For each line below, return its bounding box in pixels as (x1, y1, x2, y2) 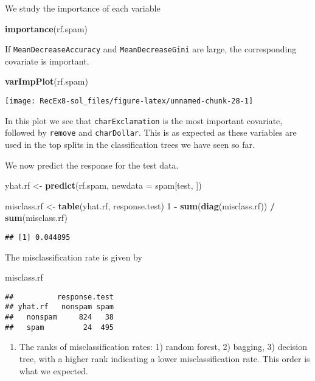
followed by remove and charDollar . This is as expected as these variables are (5, 126, 297, 139)
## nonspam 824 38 (5, 313, 114, 322)
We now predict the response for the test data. (5, 158, 179, 171)
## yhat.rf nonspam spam (5, 302, 114, 312)
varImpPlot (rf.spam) (5, 75, 88, 88)
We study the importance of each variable (5, 2, 161, 14)
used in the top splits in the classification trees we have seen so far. (5, 138, 255, 150)
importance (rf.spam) (5, 22, 88, 35)
